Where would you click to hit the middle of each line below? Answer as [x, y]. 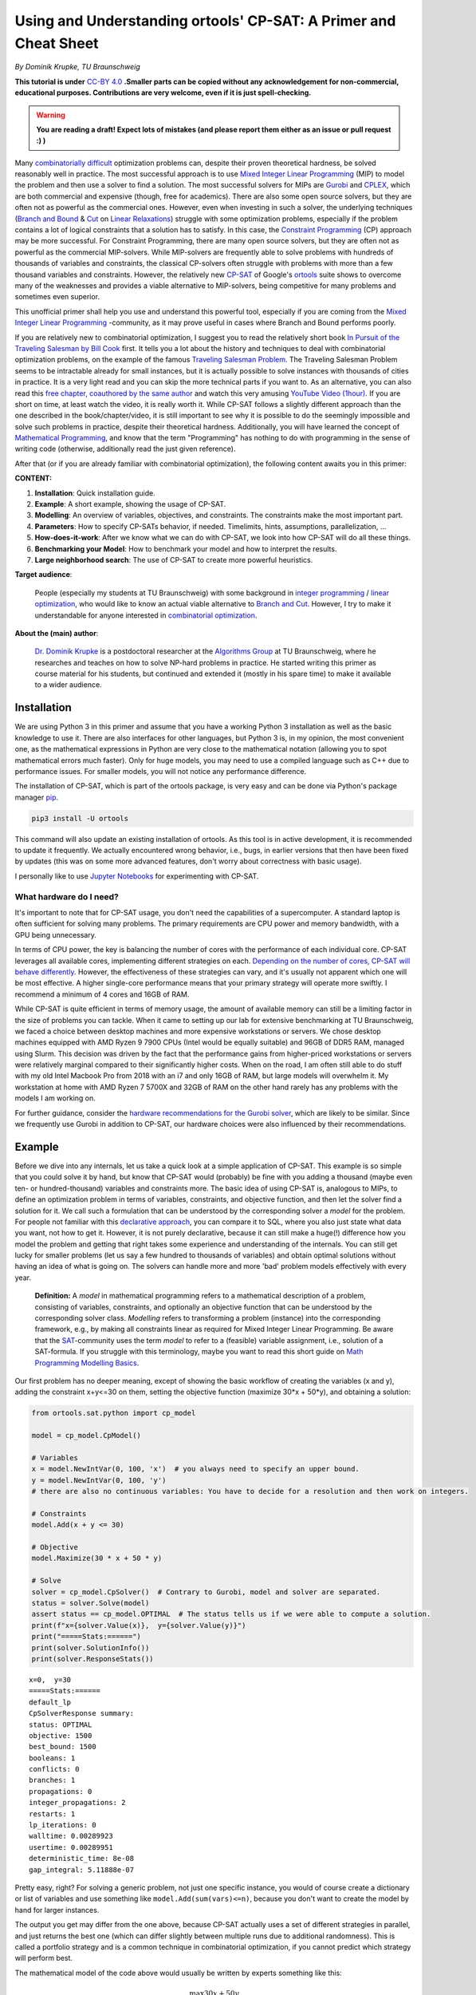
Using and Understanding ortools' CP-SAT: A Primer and [205, 21]
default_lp [50, 1702]
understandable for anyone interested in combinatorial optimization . [146, 615]
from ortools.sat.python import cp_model [114, 1413]
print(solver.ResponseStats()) [93, 1659]
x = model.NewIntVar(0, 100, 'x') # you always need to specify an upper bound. [196, 1469]
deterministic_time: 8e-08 [82, 1859]
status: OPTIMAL [61, 1724]
